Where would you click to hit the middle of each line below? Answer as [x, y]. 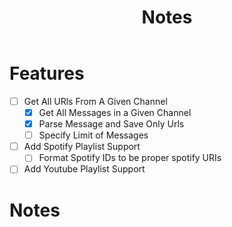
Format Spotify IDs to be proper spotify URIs [130, 158]
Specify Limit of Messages [93, 135]
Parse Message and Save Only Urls [111, 124]
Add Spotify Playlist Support [82, 147]
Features [47, 73]
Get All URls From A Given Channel [95, 101]
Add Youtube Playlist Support [84, 169]
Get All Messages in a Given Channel [115, 112]
